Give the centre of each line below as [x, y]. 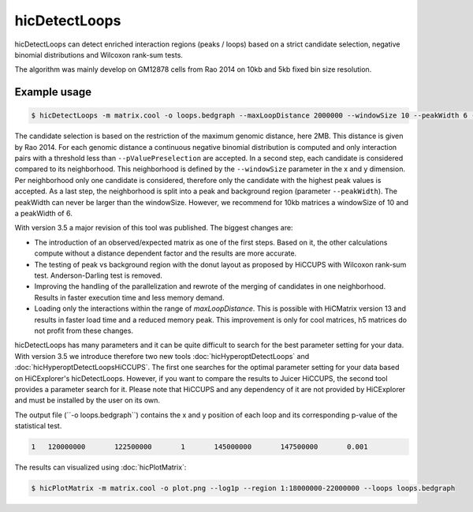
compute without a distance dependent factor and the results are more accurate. [166, 253]
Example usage [53, 92]
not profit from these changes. [84, 331]
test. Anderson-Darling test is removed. [99, 275]
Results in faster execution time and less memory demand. [129, 297]
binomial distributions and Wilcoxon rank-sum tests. [99, 54]
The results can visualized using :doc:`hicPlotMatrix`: [101, 467]
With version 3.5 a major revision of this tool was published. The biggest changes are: [154, 228]
